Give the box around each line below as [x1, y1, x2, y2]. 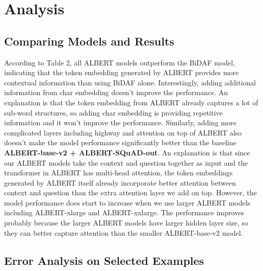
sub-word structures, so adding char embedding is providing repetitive [4, 107, 223, 118]
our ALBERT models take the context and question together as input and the [4, 157, 248, 168]
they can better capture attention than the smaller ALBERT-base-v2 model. [4, 227, 243, 238]
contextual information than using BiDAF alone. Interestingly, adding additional [4, 77, 256, 87]
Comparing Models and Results [4, 33, 174, 49]
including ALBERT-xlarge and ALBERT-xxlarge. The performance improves [4, 207, 244, 218]
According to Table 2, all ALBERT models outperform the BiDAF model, [4, 57, 235, 67]
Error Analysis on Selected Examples [4, 252, 204, 268]
